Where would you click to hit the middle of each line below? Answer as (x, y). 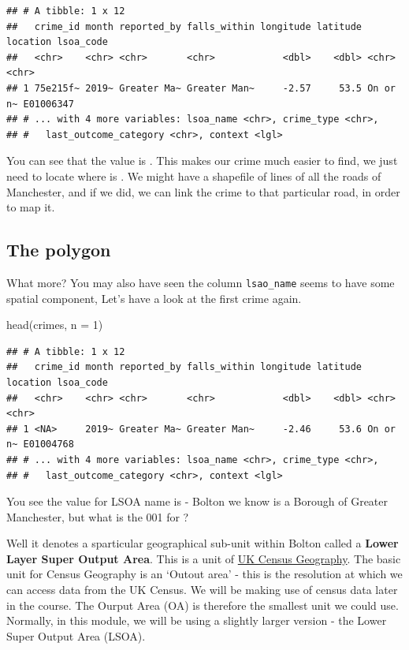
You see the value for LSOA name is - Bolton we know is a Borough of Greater (197, 501)
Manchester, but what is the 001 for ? (98, 516)
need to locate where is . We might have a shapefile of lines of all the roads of (194, 176)
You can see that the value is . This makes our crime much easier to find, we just (202, 161)
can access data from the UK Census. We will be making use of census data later (202, 590)
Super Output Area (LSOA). (76, 635)
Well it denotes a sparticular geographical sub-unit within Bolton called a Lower (203, 543)
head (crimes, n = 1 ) (55, 325)
